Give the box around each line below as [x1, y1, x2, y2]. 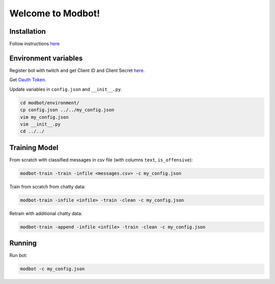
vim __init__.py [20, 121, 61, 127]
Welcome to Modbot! [9, 8, 100, 19]
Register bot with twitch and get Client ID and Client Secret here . [9, 67, 145, 74]
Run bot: [9, 252, 28, 258]
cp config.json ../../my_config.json [20, 107, 115, 113]
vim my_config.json [20, 114, 69, 120]
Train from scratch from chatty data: [9, 183, 86, 190]
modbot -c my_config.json [20, 266, 85, 272]
